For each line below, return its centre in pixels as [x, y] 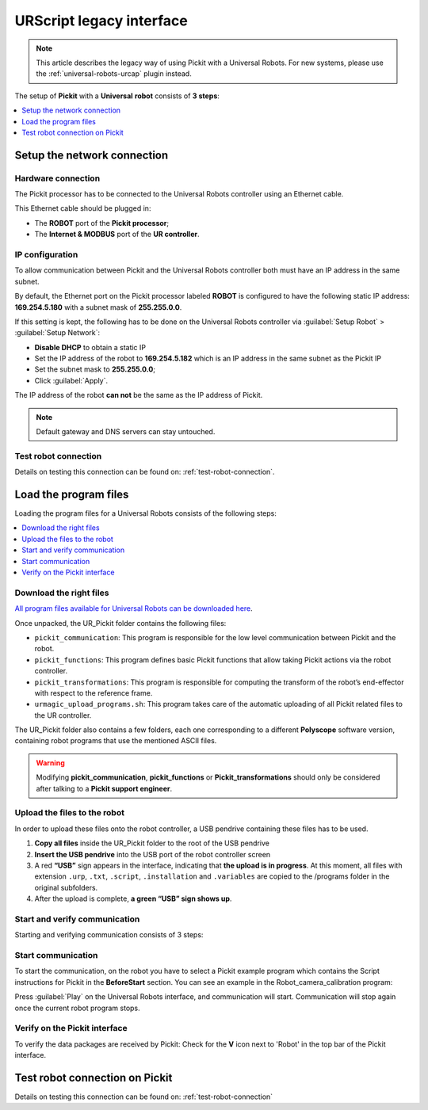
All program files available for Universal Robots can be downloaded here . [134, 608]
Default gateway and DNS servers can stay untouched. [126, 432]
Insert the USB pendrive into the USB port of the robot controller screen [153, 854]
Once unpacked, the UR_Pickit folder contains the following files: [120, 623]
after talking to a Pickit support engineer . [104, 788]
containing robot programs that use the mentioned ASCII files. [116, 741]
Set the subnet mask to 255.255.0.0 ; [95, 369]
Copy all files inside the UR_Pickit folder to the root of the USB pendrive [152, 843]
